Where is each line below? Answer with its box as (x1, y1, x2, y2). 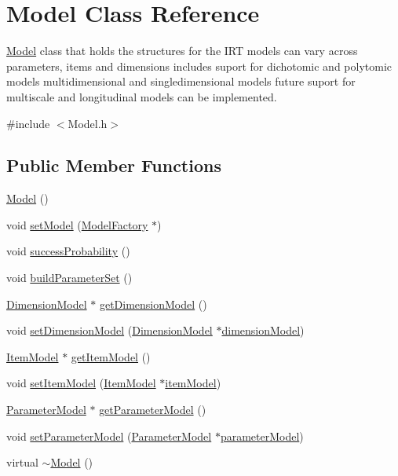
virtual (6, 454, 38, 471)
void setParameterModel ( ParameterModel (6, 427, 212, 444)
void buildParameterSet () (6, 269, 133, 286)
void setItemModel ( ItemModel (6, 375, 156, 391)
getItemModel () (71, 348, 151, 364)
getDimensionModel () (99, 295, 207, 312)
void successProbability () (6, 243, 130, 259)
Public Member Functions (6, 153, 221, 178)
